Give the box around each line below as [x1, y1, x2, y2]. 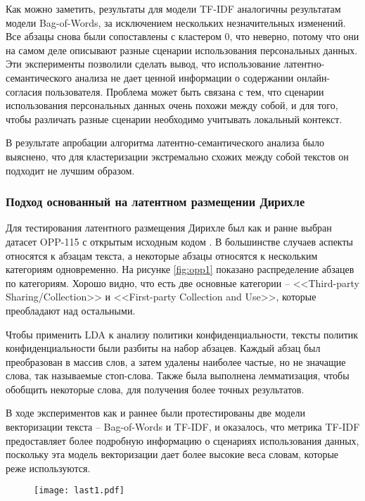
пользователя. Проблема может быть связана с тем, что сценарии [45, 84, 324, 99]
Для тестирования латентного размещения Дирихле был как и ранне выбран [6, 220, 332, 235]
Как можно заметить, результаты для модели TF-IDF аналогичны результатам [6, 1, 341, 15]
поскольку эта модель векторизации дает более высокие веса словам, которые [6, 447, 339, 462]
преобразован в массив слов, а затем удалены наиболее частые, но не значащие [6, 354, 346, 369]
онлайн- [296, 70, 331, 84]
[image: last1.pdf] [34, 486, 124, 496]
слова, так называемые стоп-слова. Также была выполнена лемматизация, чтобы [6, 368, 350, 383]
